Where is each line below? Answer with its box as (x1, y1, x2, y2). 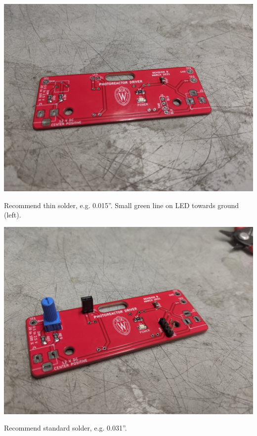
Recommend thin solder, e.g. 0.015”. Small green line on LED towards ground (4, 200, 239, 210)
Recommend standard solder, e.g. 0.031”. (4, 423, 127, 433)
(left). (4, 210, 21, 220)
